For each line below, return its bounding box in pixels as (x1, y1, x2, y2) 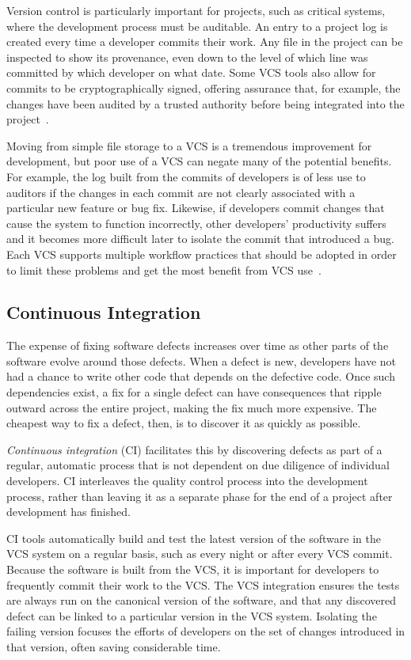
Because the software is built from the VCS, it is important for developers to (6, 561, 379, 578)
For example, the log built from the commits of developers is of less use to (6, 168, 366, 184)
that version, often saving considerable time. (6, 638, 221, 654)
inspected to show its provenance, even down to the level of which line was (6, 48, 368, 65)
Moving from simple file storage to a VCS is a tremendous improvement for (6, 137, 372, 154)
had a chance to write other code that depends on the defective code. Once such (6, 368, 395, 385)
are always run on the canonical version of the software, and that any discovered (6, 592, 397, 609)
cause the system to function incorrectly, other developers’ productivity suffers (6, 214, 386, 231)
